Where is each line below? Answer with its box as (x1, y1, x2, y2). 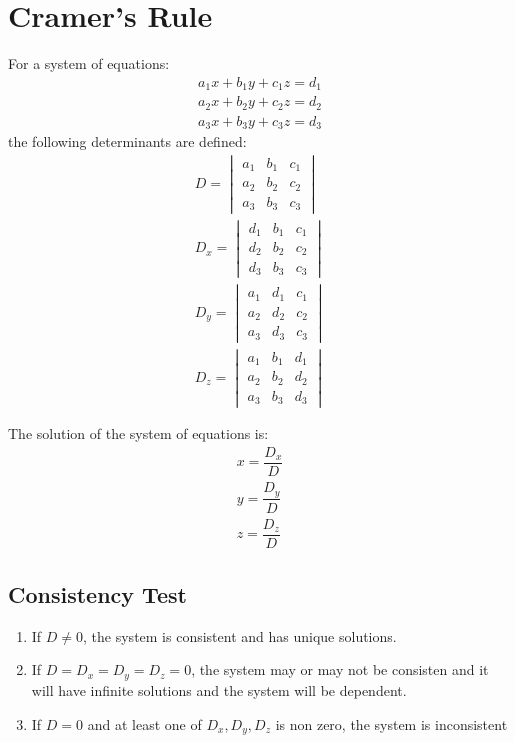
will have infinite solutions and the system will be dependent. (31, 679, 407, 700)
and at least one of (87, 713, 202, 734)
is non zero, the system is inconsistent (275, 713, 508, 734)
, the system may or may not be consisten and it (191, 659, 489, 680)
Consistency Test (8, 579, 187, 610)
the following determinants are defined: (8, 131, 247, 152)
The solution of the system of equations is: (8, 423, 269, 444)
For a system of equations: (8, 53, 170, 74)
